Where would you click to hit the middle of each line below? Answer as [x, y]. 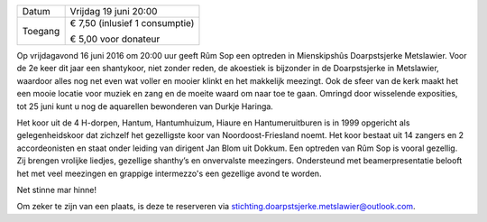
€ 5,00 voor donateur [115, 39]
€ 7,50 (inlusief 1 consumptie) [132, 23]
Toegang [41, 31]
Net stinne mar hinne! [56, 190]
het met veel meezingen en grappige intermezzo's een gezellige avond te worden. [169, 173]
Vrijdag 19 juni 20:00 [114, 11]
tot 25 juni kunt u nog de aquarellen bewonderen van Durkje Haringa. [145, 106]
